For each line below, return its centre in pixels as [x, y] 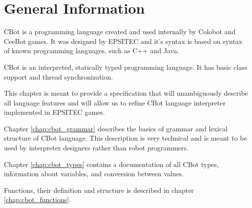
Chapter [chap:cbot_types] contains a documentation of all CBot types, [111, 164]
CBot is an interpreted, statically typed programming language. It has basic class [126, 67]
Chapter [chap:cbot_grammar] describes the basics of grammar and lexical [116, 128]
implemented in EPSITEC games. [54, 112]
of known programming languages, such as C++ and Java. [92, 51]
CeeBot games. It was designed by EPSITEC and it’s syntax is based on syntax [123, 41]
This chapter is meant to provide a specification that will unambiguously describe [126, 93]
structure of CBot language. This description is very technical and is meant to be [126, 138]
